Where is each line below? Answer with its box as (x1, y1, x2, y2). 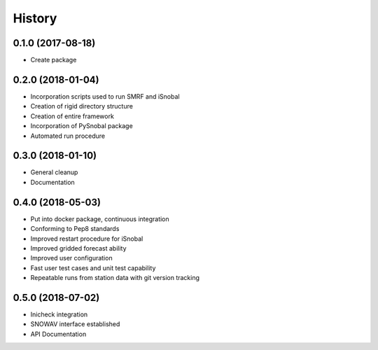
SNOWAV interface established (30, 320, 120, 328)
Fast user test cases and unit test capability (30, 263, 156, 272)
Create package (30, 56, 77, 64)
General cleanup (30, 168, 78, 176)
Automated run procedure (30, 132, 105, 140)
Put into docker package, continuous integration (30, 214, 169, 223)
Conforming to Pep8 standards (30, 225, 120, 233)
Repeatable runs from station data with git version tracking (30, 274, 199, 282)
